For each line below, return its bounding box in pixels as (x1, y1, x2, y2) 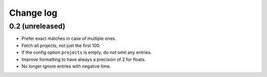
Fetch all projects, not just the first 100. (21, 42, 101, 48)
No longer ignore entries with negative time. (21, 63, 111, 69)
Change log (9, 7, 58, 18)
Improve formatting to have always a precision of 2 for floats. (21, 56, 146, 62)
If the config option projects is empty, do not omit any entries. (21, 49, 152, 55)
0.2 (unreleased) (9, 22, 66, 31)
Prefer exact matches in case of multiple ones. (21, 36, 116, 41)
